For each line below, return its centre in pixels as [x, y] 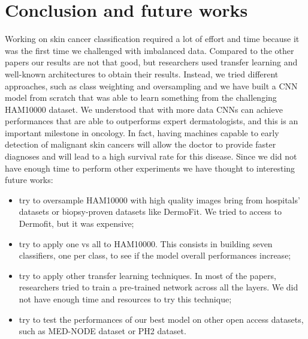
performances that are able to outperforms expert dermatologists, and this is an [152, 121]
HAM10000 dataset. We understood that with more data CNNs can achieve [144, 109]
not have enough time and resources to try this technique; [125, 299]
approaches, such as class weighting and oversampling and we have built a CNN [151, 85]
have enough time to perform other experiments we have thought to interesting [150, 168]
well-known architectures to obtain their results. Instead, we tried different [142, 73]
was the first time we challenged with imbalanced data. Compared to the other [150, 50]
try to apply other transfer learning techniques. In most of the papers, [147, 275]
